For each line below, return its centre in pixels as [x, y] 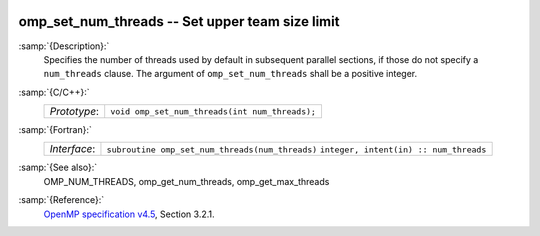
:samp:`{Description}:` [64, 46]
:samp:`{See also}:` [58, 167]
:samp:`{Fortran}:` [55, 130]
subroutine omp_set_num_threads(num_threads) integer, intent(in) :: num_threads [296, 150]
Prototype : [74, 112]
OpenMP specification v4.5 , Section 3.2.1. [129, 214]
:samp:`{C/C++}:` [54, 92]
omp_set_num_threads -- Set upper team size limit [179, 21]
